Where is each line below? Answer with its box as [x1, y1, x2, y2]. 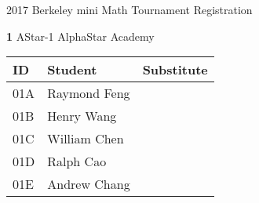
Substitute [142, 60, 208, 79]
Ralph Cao [47, 152, 107, 171]
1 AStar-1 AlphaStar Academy [6, 27, 155, 44]
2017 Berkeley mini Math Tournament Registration [6, 2, 253, 17]
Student [47, 60, 97, 79]
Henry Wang [47, 107, 117, 125]
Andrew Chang [47, 175, 130, 194]
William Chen [47, 129, 124, 148]
